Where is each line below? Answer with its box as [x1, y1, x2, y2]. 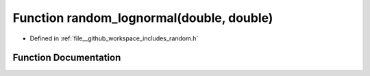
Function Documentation [12, 52, 121, 64]
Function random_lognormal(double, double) [12, 10, 273, 25]
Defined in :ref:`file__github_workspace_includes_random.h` [29, 34, 199, 42]
